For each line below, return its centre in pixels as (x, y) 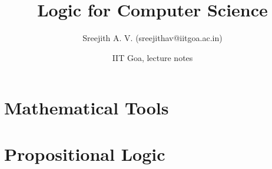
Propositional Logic (85, 153)
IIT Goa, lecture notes (152, 57)
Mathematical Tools (87, 108)
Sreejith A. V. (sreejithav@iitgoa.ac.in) (152, 38)
